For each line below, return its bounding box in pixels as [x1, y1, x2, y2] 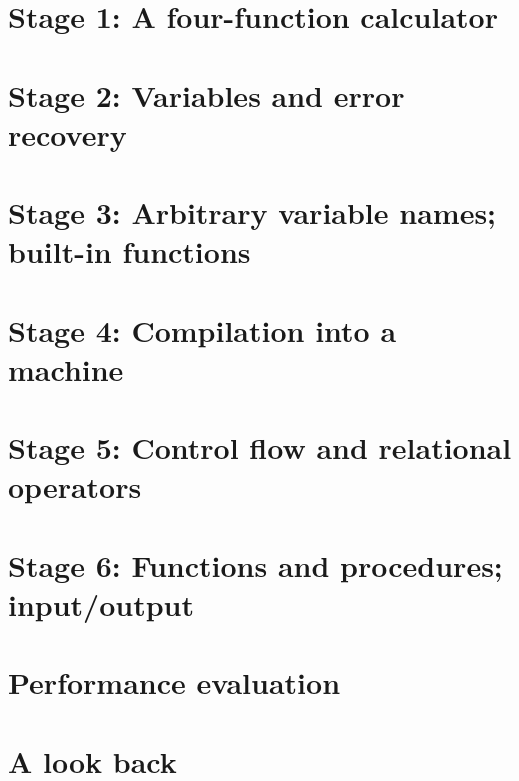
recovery [8, 113, 127, 154]
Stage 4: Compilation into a [8, 309, 397, 350]
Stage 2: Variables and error [8, 74, 405, 115]
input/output [8, 584, 195, 624]
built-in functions [8, 231, 251, 272]
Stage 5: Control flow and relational [8, 427, 512, 468]
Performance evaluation [8, 662, 341, 703]
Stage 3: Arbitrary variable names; [8, 192, 497, 233]
